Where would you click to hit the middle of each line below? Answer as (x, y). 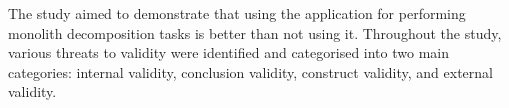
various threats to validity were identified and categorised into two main (228, 52)
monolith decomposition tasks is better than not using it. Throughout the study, (255, 32)
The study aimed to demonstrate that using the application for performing (237, 13)
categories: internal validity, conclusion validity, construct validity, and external (250, 71)
